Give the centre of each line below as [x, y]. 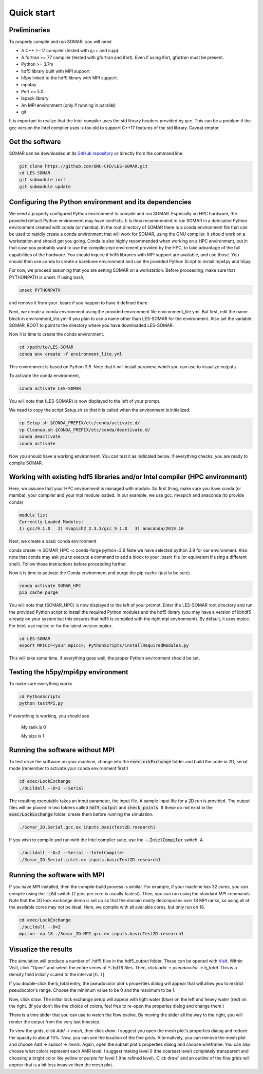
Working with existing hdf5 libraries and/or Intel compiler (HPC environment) [128, 477]
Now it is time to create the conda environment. [57, 334]
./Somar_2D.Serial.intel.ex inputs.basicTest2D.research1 [90, 859]
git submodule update [45, 187]
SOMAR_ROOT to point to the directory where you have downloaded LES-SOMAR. [91, 325]
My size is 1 [33, 736]
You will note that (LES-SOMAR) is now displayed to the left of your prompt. [85, 401]
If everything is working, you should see [49, 716]
